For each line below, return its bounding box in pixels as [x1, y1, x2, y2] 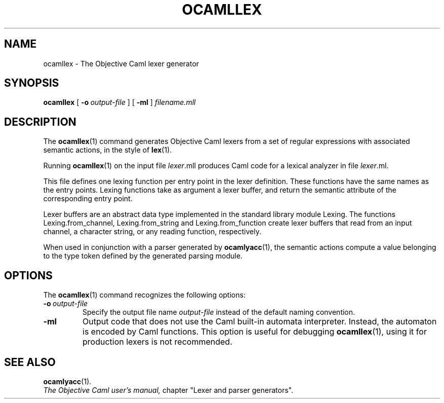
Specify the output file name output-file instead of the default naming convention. [82, 308, 355, 317]
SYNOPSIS [4, 77, 59, 90]
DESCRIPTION [4, 115, 77, 128]
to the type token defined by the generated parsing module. [43, 251, 243, 261]
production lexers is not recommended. [82, 337, 233, 347]
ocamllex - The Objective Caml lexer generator [43, 59, 199, 68]
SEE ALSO [4, 355, 56, 369]
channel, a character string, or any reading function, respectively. [43, 227, 262, 236]
